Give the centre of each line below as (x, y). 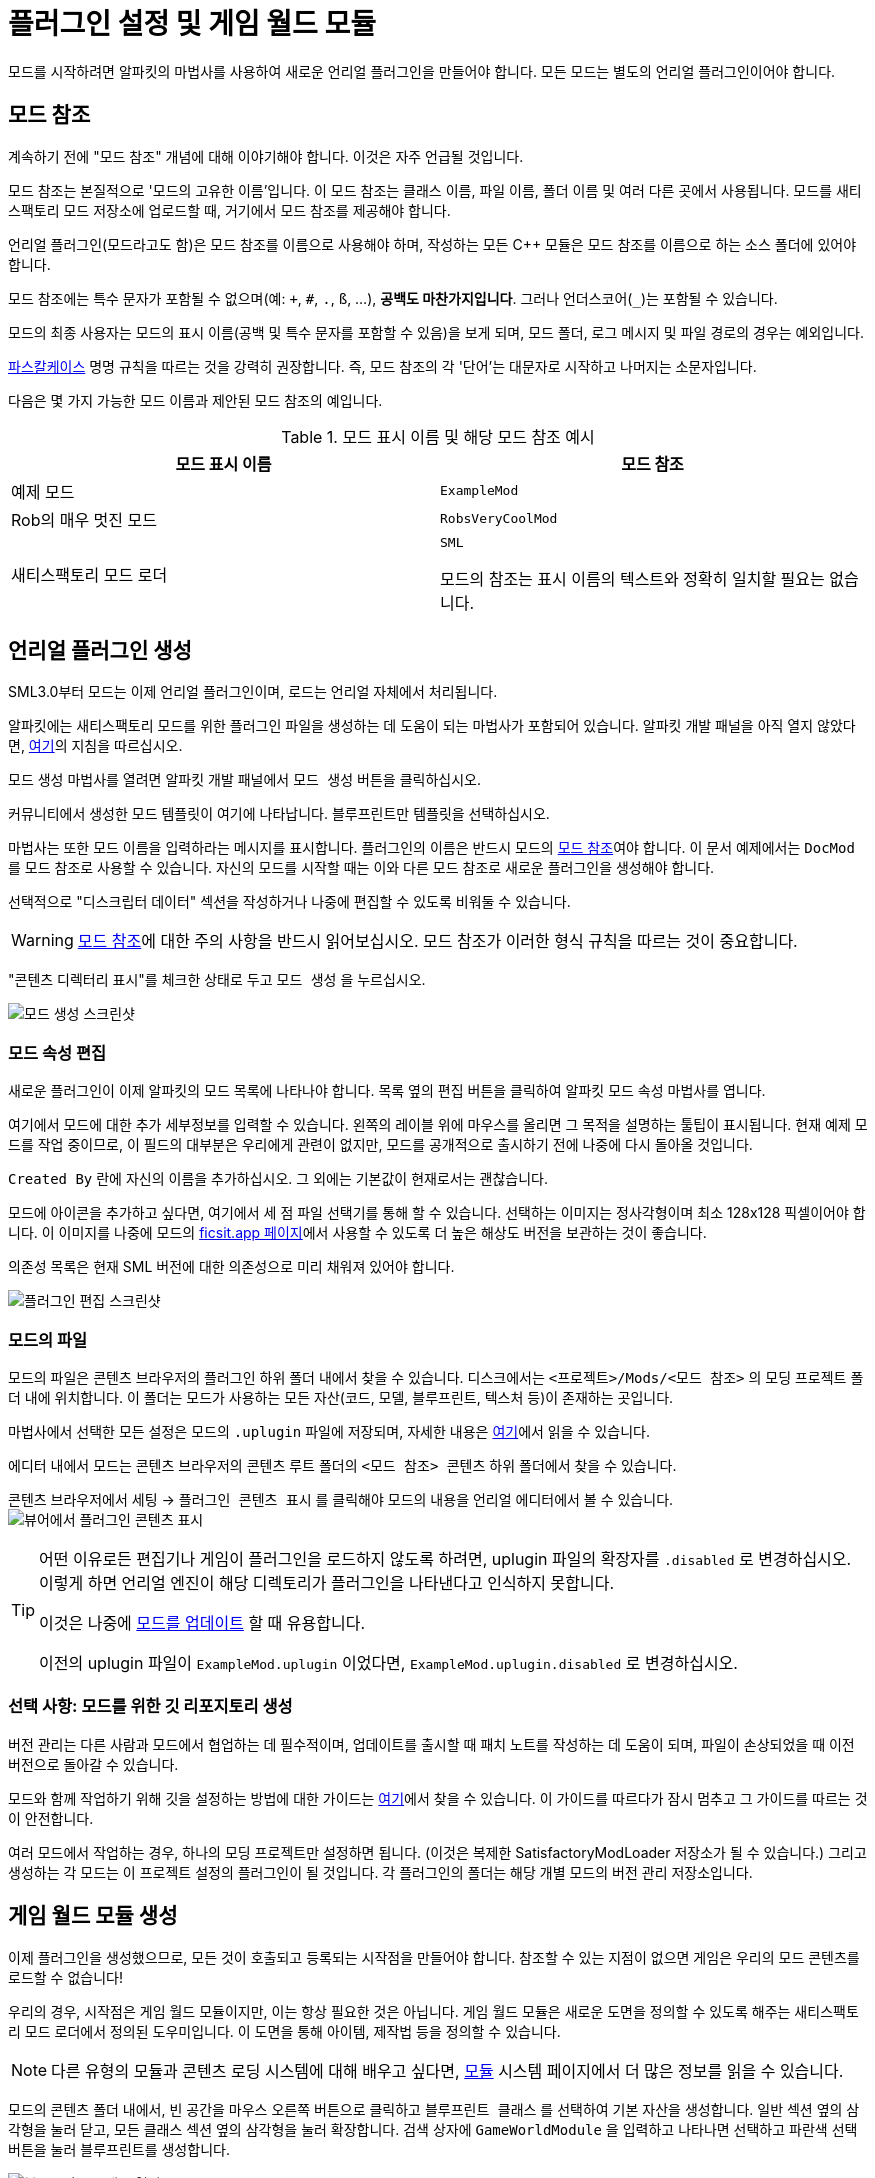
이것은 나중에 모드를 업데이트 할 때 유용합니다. (202, 1622)
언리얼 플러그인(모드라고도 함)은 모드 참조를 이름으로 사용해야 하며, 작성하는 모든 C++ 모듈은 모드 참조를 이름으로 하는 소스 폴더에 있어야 (432, 244)
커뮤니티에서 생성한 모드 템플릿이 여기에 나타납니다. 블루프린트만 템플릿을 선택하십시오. (279, 814)
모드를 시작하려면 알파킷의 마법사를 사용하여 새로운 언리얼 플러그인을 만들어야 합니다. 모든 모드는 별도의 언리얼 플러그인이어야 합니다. (422, 71)
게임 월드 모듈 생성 (93, 1916)
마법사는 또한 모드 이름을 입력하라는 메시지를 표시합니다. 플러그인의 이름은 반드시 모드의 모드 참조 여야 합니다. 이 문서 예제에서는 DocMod (431, 848)
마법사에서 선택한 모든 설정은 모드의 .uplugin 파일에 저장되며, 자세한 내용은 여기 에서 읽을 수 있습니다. (329, 1431)
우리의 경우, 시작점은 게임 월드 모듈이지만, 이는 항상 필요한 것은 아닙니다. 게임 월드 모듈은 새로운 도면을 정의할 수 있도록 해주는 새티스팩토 (433, 2011)
